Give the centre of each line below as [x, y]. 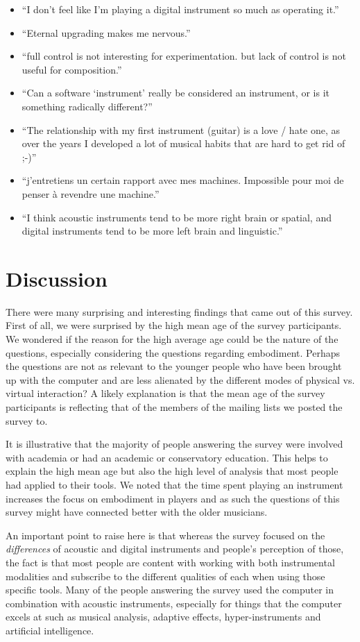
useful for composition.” [72, 69]
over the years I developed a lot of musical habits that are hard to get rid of [183, 143]
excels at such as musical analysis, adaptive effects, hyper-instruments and [163, 617]
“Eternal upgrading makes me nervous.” [106, 32]
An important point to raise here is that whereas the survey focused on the [165, 535]
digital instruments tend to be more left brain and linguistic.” [152, 231]
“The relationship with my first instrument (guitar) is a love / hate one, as [181, 129]
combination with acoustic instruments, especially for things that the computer [174, 603]
